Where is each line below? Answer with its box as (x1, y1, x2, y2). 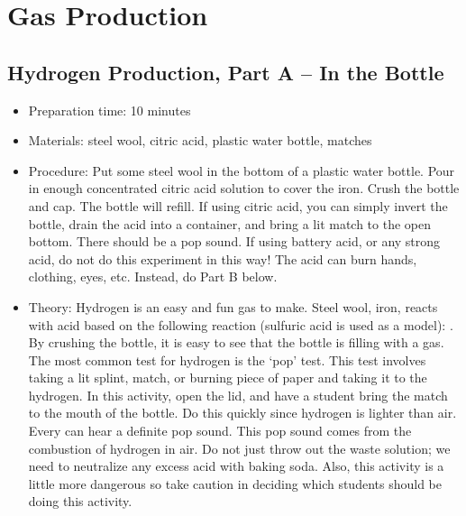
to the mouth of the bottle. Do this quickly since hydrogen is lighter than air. (28, 403, 457, 422)
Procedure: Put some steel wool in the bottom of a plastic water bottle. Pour (28, 161, 455, 180)
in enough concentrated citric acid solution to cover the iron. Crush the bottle (28, 179, 460, 198)
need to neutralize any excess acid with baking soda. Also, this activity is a (28, 456, 444, 475)
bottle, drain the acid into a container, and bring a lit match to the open (28, 214, 432, 233)
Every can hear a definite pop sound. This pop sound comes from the (28, 421, 412, 440)
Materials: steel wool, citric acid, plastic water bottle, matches (28, 131, 372, 150)
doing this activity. (28, 492, 132, 511)
